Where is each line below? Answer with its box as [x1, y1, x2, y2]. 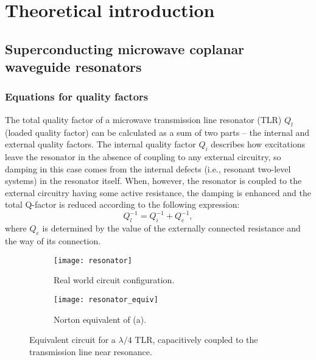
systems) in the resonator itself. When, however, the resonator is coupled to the [5, 174, 302, 187]
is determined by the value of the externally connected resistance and [42, 222, 301, 235]
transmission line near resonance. [29, 345, 152, 358]
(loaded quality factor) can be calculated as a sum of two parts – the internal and [5, 125, 310, 138]
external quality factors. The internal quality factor [5, 138, 196, 150]
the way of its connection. [5, 235, 101, 247]
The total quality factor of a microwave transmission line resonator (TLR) [5, 113, 282, 125]
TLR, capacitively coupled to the [135, 333, 258, 346]
